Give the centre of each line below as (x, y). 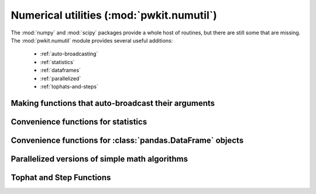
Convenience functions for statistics (79, 121)
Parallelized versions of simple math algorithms (99, 159)
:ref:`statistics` (58, 62)
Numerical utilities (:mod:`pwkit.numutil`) (114, 15)
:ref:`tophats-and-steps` (69, 86)
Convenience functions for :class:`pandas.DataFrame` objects (127, 140)
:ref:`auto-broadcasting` (69, 54)
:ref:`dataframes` (61, 70)
